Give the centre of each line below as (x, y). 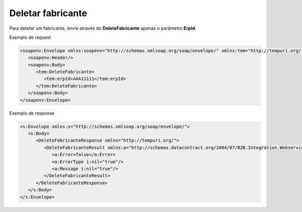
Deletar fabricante (48, 13)
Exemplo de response (32, 113)
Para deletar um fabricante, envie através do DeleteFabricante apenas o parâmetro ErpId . (103, 28)
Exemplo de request (30, 37)
